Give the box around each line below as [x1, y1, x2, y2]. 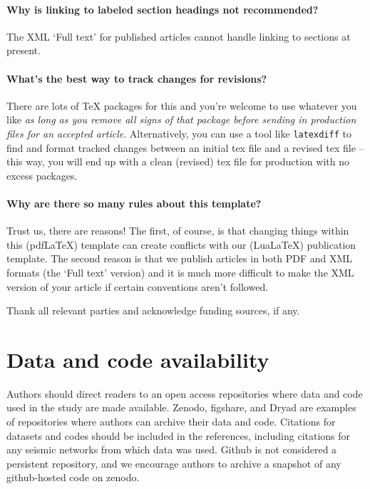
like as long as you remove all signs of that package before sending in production [6, 112, 356, 127]
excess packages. [6, 168, 78, 182]
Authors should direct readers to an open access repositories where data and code [6, 386, 363, 401]
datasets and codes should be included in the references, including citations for [6, 428, 351, 443]
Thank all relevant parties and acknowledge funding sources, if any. [6, 303, 300, 318]
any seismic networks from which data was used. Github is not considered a [6, 442, 337, 457]
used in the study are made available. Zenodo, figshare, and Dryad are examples [6, 400, 356, 415]
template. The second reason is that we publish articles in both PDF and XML [6, 251, 353, 266]
